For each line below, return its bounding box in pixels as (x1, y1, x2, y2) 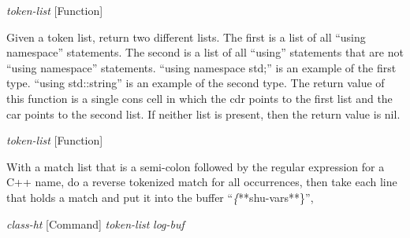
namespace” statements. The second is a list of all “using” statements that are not (6, 44, 404, 60)
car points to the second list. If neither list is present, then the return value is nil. (6, 105, 401, 122)
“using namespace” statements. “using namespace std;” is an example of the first (6, 59, 397, 75)
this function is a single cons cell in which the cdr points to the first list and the (6, 90, 393, 106)
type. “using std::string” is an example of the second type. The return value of (6, 75, 385, 91)
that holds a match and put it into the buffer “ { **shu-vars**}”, (6, 189, 314, 205)
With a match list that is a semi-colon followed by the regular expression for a (6, 158, 385, 174)
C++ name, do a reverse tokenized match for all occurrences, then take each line (6, 174, 397, 190)
